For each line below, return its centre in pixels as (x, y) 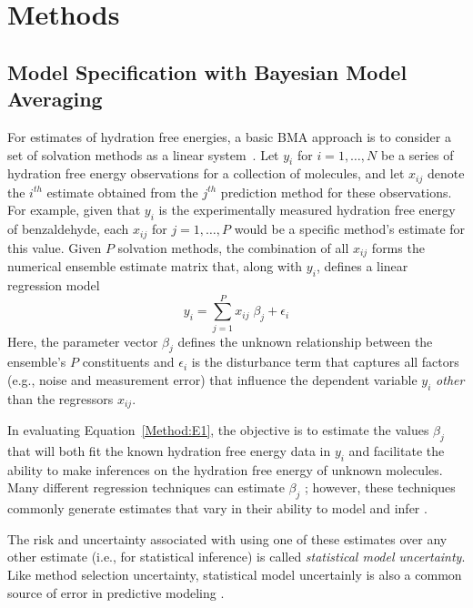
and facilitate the (397, 451)
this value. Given (55, 247)
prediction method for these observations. (336, 192)
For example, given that (74, 210)
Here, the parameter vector (83, 341)
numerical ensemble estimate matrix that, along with (155, 266)
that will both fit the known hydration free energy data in (169, 451)
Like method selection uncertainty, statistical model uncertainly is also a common (235, 575)
